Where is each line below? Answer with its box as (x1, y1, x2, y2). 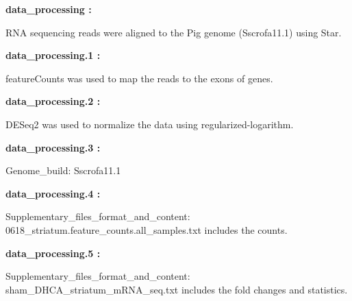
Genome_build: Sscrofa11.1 (5, 163, 121, 178)
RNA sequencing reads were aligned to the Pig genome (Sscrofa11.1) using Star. (5, 25, 342, 39)
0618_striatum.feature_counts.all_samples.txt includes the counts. (5, 222, 288, 237)
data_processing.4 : (5, 186, 101, 200)
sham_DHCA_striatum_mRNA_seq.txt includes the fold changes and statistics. (5, 282, 348, 296)
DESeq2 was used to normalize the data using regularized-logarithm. (5, 117, 294, 131)
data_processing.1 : (5, 48, 101, 62)
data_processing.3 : (5, 140, 101, 154)
